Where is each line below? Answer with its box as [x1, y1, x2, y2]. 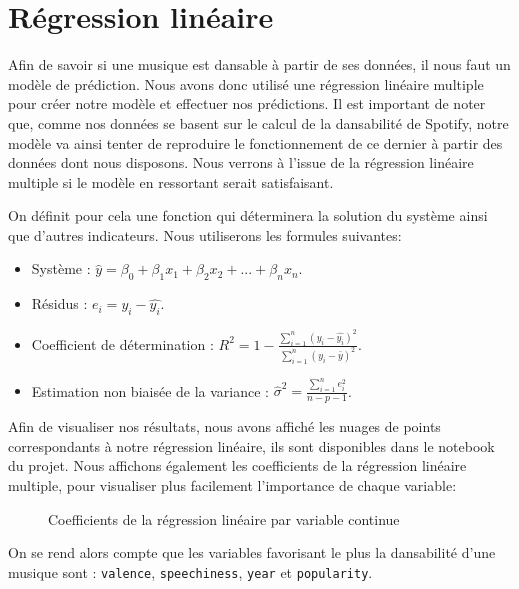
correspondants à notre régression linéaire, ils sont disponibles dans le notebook [8, 435, 495, 456]
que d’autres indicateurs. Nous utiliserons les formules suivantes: [8, 224, 402, 245]
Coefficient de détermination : [31, 333, 214, 354]
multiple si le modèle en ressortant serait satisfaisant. [8, 171, 334, 192]
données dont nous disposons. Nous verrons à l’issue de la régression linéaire [8, 152, 474, 173]
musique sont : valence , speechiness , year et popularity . [8, 561, 373, 582]
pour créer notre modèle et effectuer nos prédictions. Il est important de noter [8, 93, 486, 114]
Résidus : [31, 293, 88, 314]
